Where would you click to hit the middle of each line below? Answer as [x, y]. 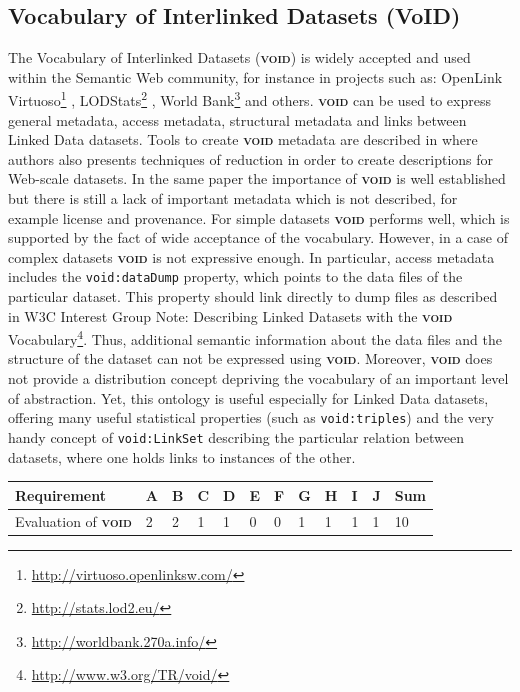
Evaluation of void [73, 520]
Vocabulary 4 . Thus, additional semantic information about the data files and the [255, 337]
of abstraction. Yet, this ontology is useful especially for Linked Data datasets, [248, 397]
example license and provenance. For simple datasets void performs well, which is [259, 217]
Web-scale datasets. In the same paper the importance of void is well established [257, 178]
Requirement [60, 494]
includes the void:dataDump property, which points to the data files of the [235, 276]
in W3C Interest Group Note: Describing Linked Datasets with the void [230, 315]
